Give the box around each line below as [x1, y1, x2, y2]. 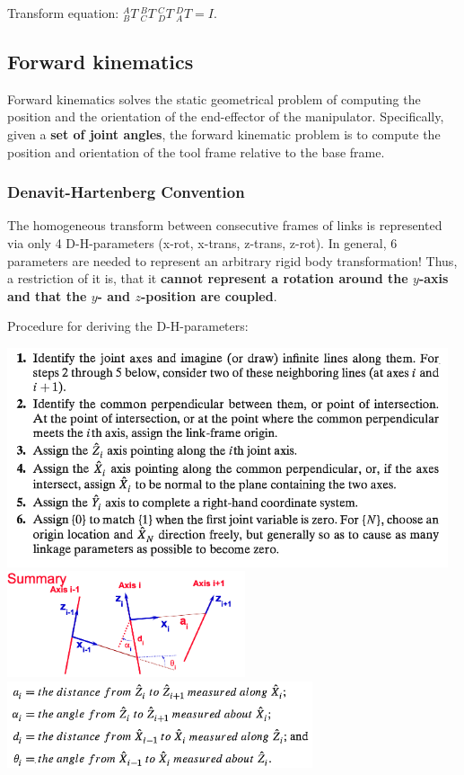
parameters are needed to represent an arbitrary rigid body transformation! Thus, [7, 251, 458, 270]
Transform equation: [7, 4, 119, 22]
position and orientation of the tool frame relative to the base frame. [7, 142, 385, 161]
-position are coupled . [140, 286, 277, 305]
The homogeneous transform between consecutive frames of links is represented [7, 216, 442, 235]
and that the [7, 286, 87, 305]
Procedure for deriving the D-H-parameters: [7, 316, 249, 335]
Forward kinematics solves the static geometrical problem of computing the [7, 89, 421, 108]
